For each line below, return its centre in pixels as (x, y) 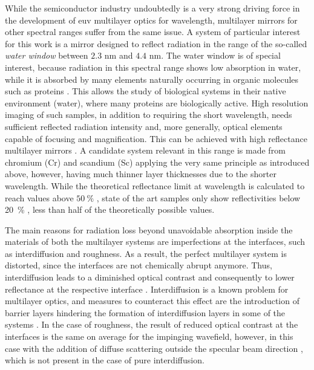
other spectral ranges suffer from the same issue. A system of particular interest (153, 32)
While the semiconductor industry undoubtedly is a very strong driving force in (152, 8)
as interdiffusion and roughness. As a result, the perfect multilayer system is (146, 253)
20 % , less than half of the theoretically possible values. (110, 209)
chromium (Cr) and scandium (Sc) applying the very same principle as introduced (157, 162)
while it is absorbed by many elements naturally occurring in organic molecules (152, 79)
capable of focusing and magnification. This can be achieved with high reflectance (156, 138)
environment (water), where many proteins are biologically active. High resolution (157, 102)
